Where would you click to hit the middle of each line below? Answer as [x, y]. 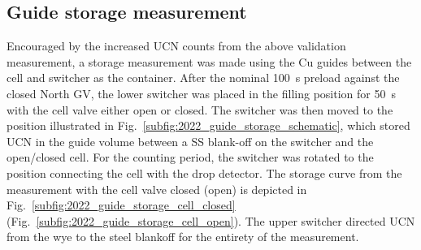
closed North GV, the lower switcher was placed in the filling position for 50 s [201, 93]
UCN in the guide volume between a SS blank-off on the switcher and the [190, 141]
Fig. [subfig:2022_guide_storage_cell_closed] [121, 205]
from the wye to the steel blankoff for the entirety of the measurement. [183, 237]
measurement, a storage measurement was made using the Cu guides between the [209, 61]
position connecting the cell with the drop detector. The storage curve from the [204, 172]
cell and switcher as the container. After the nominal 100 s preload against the [203, 78]
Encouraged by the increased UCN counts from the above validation [176, 46]
